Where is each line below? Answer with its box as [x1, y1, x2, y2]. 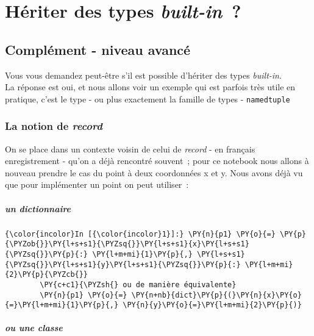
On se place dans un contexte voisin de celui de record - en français [5, 142, 255, 155]
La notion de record [5, 118, 102, 134]
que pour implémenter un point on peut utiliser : [5, 178, 189, 191]
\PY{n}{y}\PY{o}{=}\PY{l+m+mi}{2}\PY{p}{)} [123, 301, 302, 310]
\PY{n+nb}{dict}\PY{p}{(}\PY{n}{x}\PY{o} [131, 290, 302, 299]
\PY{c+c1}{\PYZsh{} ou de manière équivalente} [40, 280, 237, 289]
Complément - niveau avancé [5, 40, 191, 59]
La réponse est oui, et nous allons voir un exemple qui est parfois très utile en [5, 80, 296, 93]
